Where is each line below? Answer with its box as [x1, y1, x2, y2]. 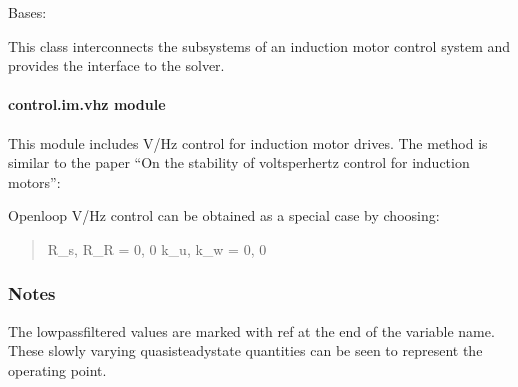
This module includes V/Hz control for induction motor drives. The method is [8, 132, 488, 153]
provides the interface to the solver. [8, 55, 225, 76]
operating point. [8, 359, 107, 380]
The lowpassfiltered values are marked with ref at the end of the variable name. [8, 320, 495, 341]
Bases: [8, 2, 47, 22]
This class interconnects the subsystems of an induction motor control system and [8, 35, 511, 56]
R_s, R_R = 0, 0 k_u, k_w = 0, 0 [47, 238, 267, 259]
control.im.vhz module [8, 94, 166, 115]
